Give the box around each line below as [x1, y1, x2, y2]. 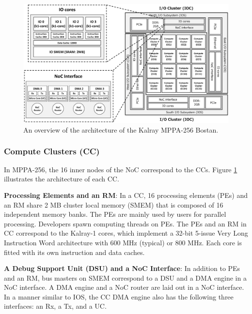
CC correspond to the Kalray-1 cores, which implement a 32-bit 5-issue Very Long [4, 228, 248, 238]
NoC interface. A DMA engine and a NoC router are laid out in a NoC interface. [4, 282, 244, 292]
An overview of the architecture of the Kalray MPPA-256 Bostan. [23, 124, 219, 135]
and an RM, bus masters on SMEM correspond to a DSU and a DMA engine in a [4, 272, 247, 283]
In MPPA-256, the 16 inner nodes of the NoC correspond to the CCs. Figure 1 [4, 164, 237, 174]
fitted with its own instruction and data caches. [4, 247, 145, 257]
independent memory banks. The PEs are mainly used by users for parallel [4, 209, 226, 219]
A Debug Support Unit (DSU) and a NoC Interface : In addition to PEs [4, 263, 240, 273]
